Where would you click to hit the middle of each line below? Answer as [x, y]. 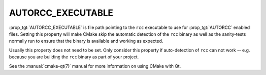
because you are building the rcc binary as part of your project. [74, 57]
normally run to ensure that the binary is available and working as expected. [86, 41]
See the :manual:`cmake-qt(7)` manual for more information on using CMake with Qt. [95, 66]
